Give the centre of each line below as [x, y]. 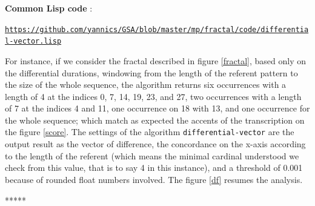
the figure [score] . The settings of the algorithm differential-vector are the [150, 132]
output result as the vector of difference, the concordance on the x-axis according [155, 144]
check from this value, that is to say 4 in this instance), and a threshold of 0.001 [154, 168]
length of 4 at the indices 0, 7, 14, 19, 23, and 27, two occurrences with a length [153, 96]
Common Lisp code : [49, 8]
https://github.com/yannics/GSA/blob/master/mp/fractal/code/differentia [157, 29]
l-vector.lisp [33, 42]
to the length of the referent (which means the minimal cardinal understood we [152, 155]
